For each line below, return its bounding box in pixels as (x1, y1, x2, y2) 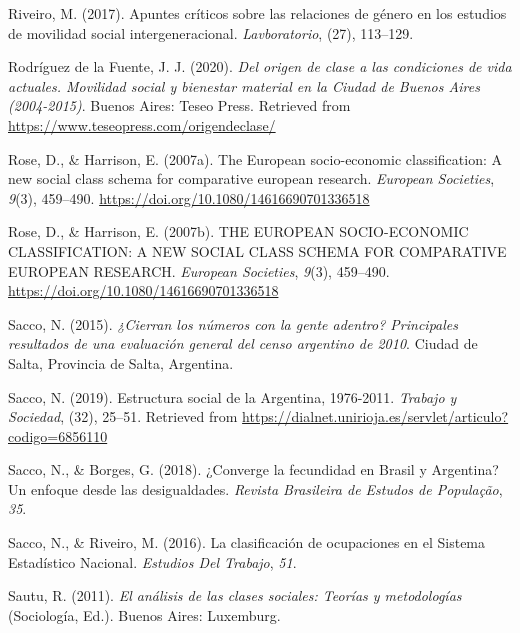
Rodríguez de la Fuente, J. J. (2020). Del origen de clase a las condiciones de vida (8, 56, 512, 77)
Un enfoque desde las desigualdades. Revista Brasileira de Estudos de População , (8, 478, 503, 499)
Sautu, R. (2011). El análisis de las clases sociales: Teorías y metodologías (8, 585, 462, 606)
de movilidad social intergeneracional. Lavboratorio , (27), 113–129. (8, 22, 414, 43)
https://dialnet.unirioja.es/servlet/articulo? (242, 406, 509, 427)
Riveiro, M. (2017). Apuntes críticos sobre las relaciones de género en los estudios (8, 3, 507, 23)
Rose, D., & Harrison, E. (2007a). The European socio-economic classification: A (8, 148, 502, 169)
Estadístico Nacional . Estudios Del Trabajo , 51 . (8, 551, 297, 572)
